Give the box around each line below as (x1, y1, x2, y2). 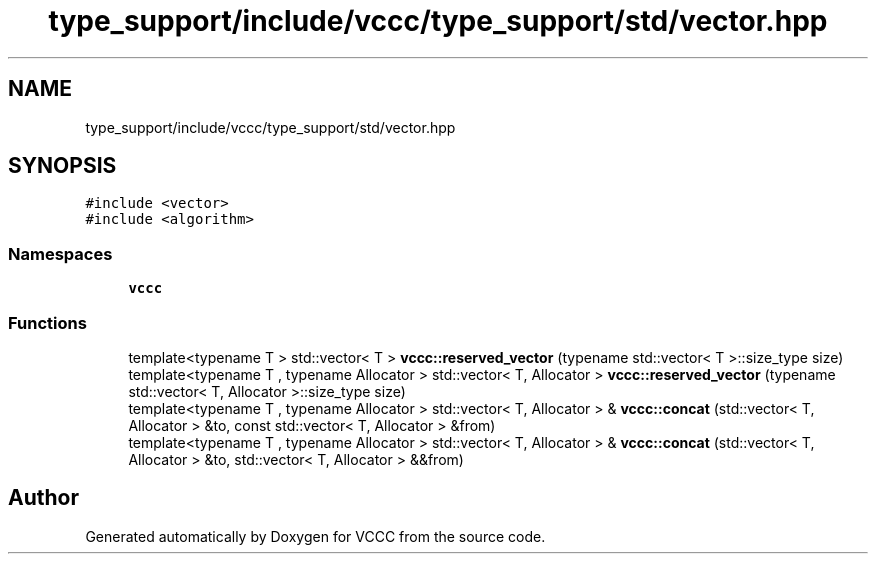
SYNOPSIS (8, 153, 117, 179)
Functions (8, 312, 87, 333)
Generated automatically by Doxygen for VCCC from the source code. (85, 527, 546, 545)
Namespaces (8, 243, 113, 264)
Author (8, 485, 79, 511)
